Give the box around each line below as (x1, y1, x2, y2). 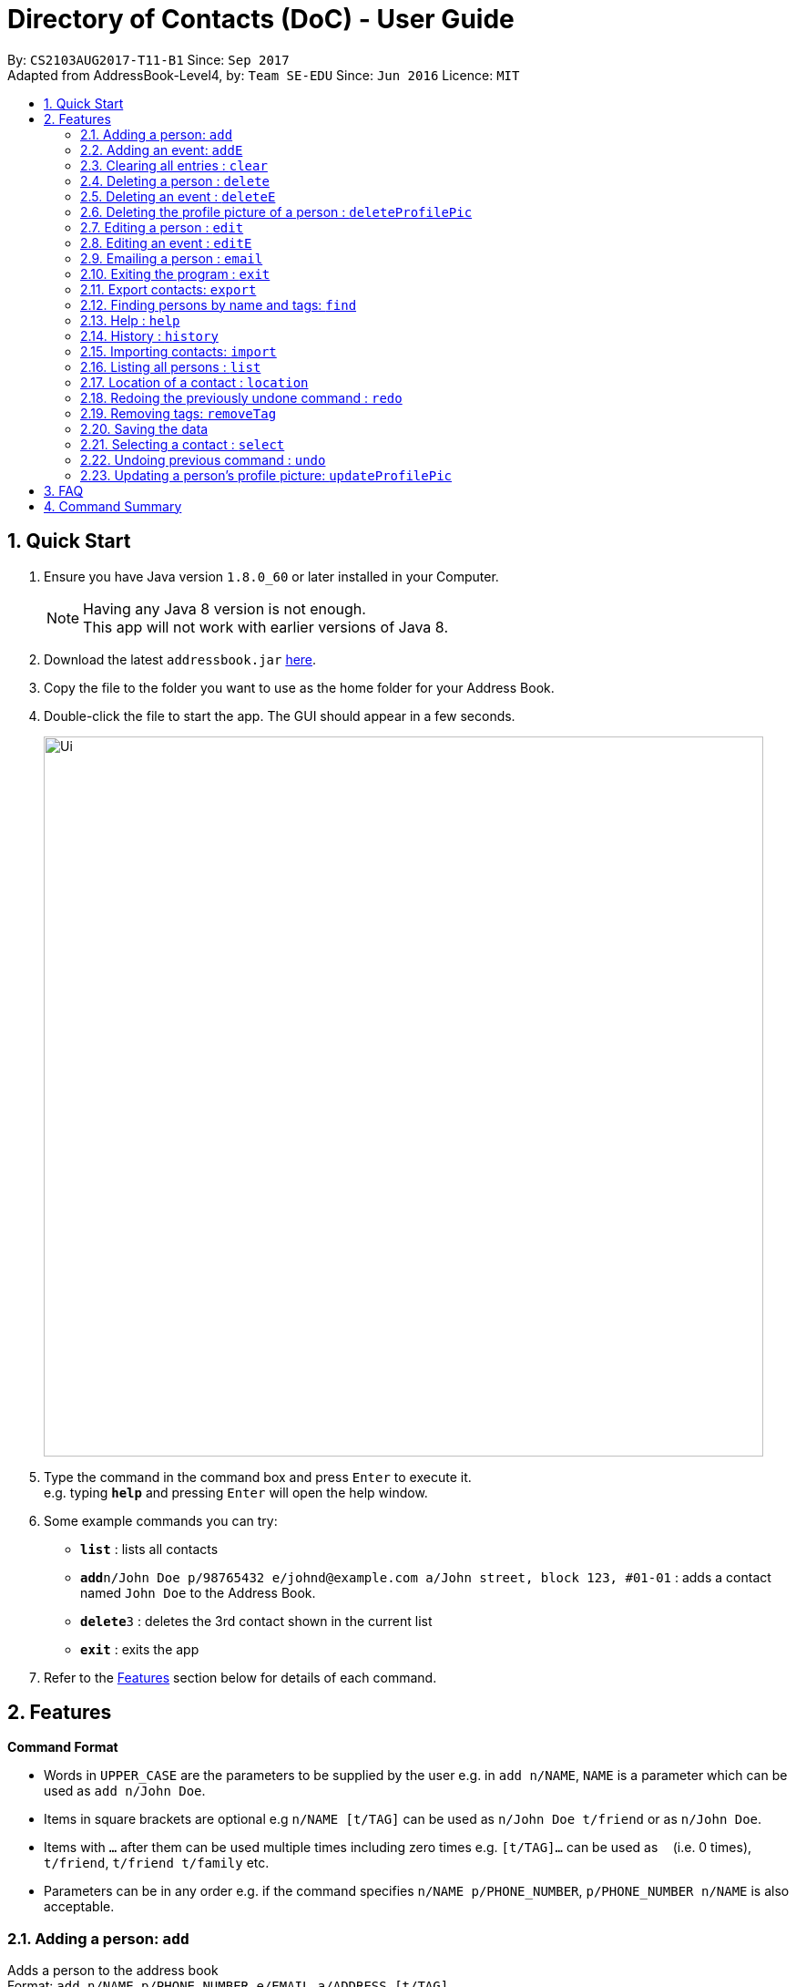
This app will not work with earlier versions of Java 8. (83, 617, 448, 636)
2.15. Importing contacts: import (80, 343, 277, 359)
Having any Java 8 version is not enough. (83, 599, 366, 618)
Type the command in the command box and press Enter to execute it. (44, 1468, 472, 1485)
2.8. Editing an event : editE (80, 234, 252, 251)
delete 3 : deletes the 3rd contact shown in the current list (80, 1612, 433, 1629)
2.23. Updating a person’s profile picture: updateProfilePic (80, 467, 453, 483)
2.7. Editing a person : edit (80, 219, 244, 235)
